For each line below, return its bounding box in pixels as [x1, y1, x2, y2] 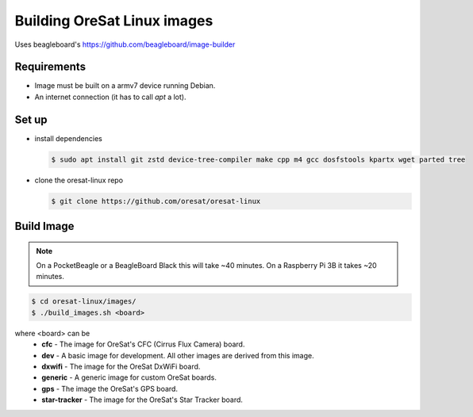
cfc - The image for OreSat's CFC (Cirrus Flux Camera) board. [41, 339, 245, 349]
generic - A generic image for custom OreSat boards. [41, 373, 217, 382]
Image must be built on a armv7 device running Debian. [34, 81, 216, 90]
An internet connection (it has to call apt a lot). [34, 92, 187, 101]
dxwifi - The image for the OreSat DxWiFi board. [41, 362, 201, 372]
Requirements [14, 60, 87, 74]
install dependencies [34, 133, 102, 143]
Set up [14, 113, 48, 126]
